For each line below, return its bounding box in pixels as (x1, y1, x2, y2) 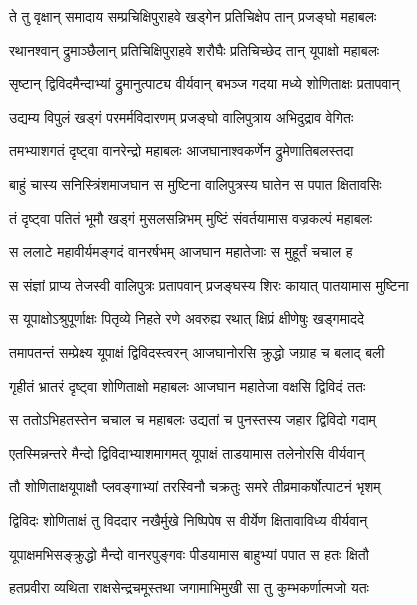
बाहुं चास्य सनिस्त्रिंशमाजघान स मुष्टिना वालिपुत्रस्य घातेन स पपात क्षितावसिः (9, 173, 382, 194)
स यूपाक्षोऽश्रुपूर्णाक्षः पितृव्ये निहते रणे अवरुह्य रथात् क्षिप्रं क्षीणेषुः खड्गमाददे (9, 308, 365, 329)
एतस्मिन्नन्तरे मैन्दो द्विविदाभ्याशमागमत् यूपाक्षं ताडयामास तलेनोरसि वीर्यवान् (9, 442, 365, 463)
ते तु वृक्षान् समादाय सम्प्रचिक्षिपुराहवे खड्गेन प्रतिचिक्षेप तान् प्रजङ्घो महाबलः (9, 6, 377, 26)
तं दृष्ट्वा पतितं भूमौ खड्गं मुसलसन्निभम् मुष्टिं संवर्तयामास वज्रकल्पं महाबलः (9, 207, 373, 228)
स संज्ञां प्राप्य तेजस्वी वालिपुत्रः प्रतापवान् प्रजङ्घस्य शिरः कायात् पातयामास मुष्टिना (9, 274, 409, 295)
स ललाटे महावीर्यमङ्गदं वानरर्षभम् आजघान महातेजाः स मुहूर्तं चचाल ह (9, 241, 353, 262)
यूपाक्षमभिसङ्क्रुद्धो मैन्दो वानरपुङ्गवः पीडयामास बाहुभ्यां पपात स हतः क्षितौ (9, 543, 369, 564)
